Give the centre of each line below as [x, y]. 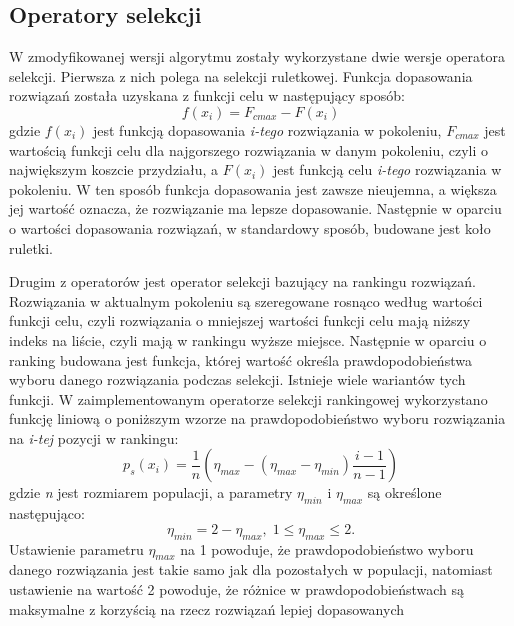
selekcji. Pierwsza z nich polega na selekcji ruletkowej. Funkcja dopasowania [241, 75]
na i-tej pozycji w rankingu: [94, 437]
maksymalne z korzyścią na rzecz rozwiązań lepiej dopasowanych [207, 608]
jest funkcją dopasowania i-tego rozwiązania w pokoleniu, [267, 129]
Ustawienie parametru [76, 548]
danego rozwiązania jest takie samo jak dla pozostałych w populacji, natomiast [251, 569]
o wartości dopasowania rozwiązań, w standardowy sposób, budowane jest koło [250, 227]
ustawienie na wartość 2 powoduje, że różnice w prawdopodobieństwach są [236, 589]
